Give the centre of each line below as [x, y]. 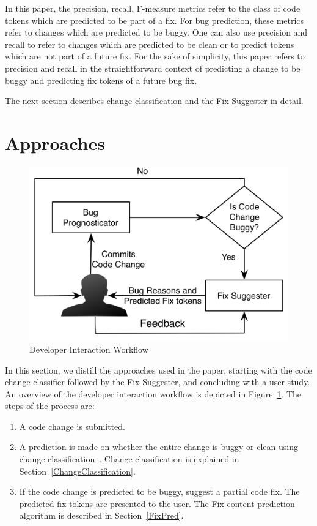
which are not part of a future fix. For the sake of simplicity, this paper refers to [155, 56]
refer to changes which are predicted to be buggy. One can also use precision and [156, 32]
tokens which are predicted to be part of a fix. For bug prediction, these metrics [155, 20]
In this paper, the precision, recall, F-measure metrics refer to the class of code [153, 8]
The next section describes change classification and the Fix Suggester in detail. [154, 101]
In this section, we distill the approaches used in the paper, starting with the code [158, 370]
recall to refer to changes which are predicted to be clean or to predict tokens [150, 44]
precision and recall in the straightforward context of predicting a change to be [153, 68]
